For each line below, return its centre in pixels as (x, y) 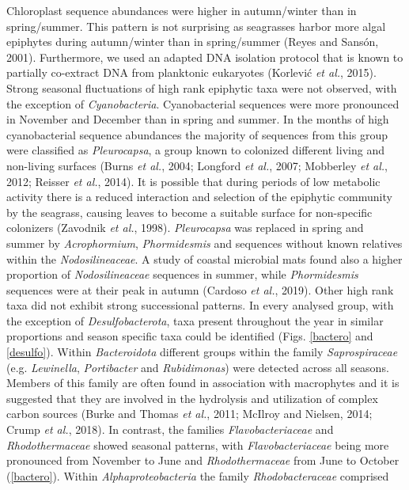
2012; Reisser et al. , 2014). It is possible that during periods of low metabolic (193, 181)
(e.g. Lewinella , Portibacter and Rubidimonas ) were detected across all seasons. (198, 367)
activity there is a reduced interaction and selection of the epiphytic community (199, 197)
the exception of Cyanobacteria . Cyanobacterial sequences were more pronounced (203, 103)
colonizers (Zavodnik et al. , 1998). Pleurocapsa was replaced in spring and (185, 228)
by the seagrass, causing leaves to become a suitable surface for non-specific (189, 212)
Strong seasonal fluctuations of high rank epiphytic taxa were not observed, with (202, 87)
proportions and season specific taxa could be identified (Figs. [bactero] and (190, 336)
